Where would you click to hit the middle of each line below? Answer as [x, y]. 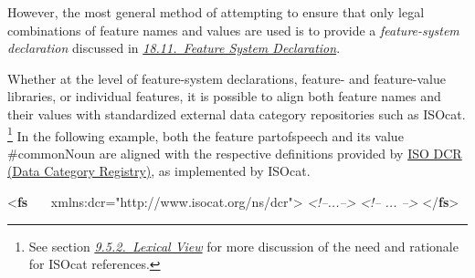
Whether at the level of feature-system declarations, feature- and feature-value [227, 78]
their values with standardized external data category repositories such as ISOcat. [237, 113]
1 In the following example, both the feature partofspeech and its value [206, 134]
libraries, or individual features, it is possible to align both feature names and [224, 96]
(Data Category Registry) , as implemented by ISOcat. [159, 171]
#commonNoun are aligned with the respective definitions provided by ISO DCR [235, 153]
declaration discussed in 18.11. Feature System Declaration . [174, 48]
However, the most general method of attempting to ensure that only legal [216, 12]
